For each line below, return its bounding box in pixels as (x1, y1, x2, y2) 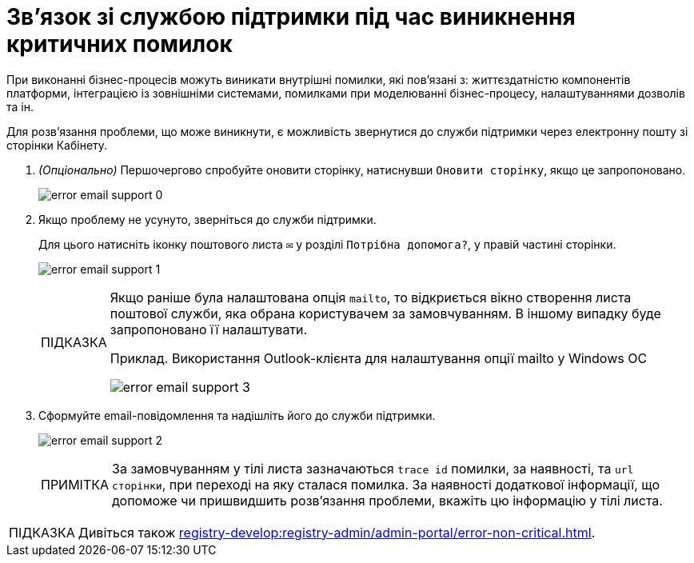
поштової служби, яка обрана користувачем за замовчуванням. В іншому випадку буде (110, 305, 661, 321)
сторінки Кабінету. (6, 138, 108, 152)
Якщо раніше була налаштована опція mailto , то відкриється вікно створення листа (110, 289, 632, 305)
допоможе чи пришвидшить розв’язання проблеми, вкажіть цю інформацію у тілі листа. (112, 492, 663, 509)
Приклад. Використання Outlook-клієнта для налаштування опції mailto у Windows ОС (110, 349, 648, 366)
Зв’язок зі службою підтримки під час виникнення (6, 3, 576, 30)
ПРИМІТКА (41, 476, 110, 493)
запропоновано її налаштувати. (110, 321, 308, 337)
